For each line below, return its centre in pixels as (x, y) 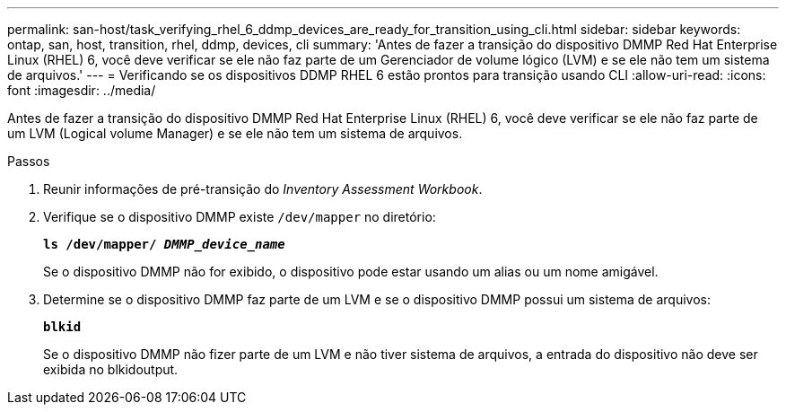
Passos (29, 161)
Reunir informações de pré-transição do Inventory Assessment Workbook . (263, 189)
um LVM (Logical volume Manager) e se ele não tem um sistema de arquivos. (235, 133)
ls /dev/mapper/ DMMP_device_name (164, 244)
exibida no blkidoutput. (111, 369)
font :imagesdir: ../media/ (82, 90)
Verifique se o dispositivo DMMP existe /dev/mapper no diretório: (240, 217)
